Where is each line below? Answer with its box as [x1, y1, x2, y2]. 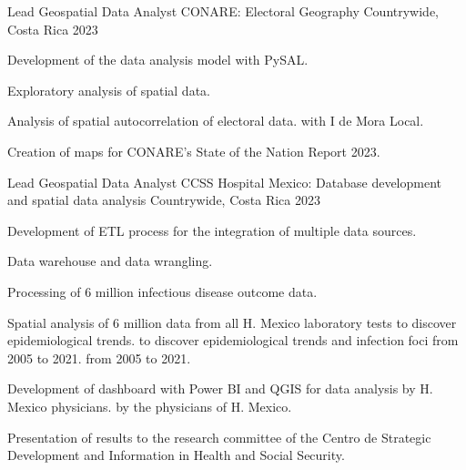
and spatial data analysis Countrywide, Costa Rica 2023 [7, 190, 320, 209]
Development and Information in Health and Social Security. [7, 445, 345, 465]
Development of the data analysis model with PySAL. [7, 50, 309, 69]
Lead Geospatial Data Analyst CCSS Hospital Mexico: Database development [7, 172, 442, 191]
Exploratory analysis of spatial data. [7, 80, 210, 99]
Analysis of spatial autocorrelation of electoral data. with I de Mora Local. [7, 111, 424, 130]
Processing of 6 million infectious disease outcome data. [7, 281, 318, 301]
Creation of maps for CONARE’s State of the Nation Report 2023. [7, 141, 380, 160]
